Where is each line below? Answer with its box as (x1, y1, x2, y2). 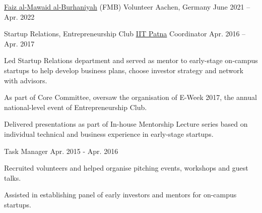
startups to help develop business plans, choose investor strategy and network (4, 65, 243, 75)
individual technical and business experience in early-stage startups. (4, 128, 214, 139)
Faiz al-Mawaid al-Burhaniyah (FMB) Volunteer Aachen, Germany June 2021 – (4, 2, 250, 12)
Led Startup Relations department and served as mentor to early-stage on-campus (4, 55, 258, 66)
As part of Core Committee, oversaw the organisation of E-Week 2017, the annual (4, 92, 257, 102)
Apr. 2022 (4, 11, 35, 22)
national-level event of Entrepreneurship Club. (4, 101, 147, 112)
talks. (4, 172, 21, 183)
